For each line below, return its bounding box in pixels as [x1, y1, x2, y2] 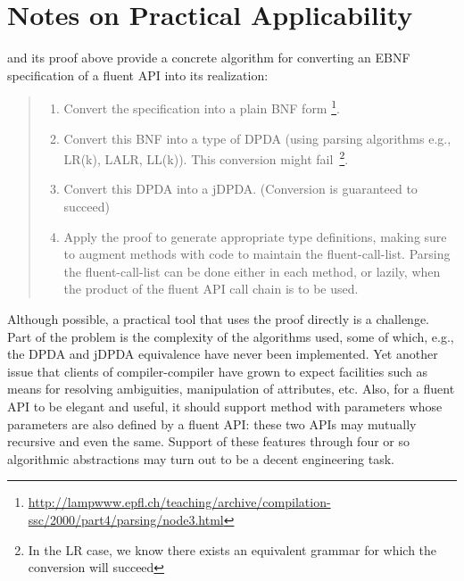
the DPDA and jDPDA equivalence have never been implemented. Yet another [7, 344, 438, 363]
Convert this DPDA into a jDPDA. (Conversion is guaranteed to [63, 179, 418, 198]
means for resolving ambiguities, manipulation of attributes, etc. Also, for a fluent [7, 379, 455, 398]
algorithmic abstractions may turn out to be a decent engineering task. [7, 449, 394, 468]
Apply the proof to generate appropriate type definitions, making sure [63, 227, 447, 245]
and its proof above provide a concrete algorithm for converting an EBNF [7, 48, 410, 67]
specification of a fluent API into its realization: [7, 65, 269, 84]
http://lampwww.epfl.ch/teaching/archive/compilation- [28, 493, 331, 511]
